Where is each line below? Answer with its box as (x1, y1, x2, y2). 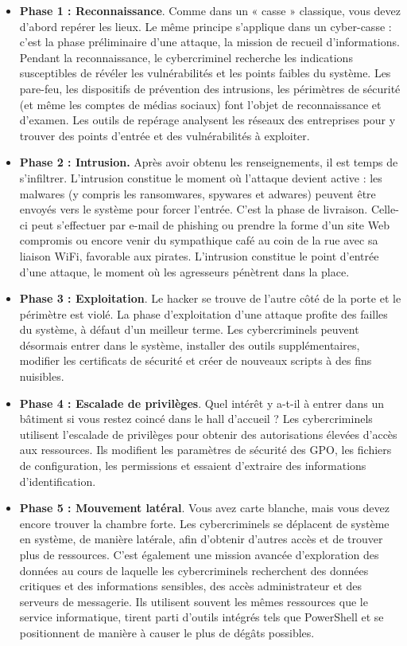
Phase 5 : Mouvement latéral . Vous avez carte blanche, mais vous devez (19, 499, 390, 516)
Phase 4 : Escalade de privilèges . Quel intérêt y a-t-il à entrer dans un (19, 394, 385, 411)
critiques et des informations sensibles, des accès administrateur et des (19, 577, 362, 594)
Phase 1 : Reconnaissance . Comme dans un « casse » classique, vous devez (19, 2, 401, 18)
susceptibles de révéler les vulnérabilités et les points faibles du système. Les (19, 65, 391, 81)
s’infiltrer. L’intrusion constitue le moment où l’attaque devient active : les (19, 169, 382, 186)
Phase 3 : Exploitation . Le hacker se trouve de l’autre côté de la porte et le (19, 290, 401, 307)
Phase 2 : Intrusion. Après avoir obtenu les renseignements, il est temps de (19, 154, 398, 170)
